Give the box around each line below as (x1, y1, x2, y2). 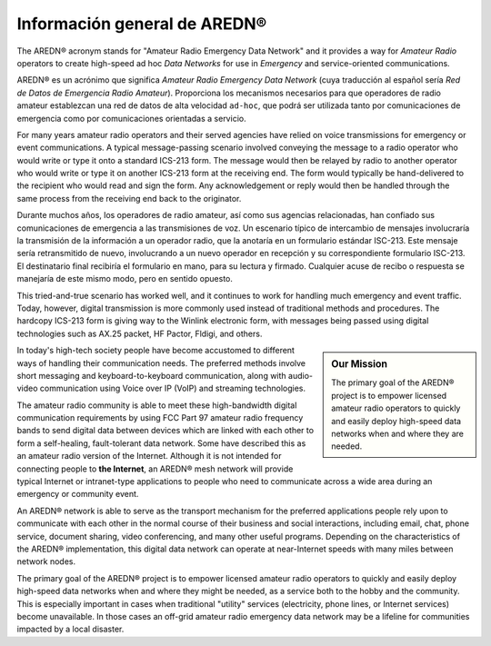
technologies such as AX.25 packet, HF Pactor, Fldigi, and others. (16, 328, 263, 339)
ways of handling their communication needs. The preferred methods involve (16, 357, 306, 368)
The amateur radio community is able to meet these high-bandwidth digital (16, 400, 297, 411)
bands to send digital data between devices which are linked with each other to (16, 425, 314, 436)
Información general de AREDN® (16, 14, 267, 34)
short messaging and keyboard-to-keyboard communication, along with (16, 370, 286, 381)
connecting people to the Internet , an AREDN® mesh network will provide (16, 463, 294, 474)
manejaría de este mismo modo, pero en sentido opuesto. (16, 273, 234, 284)
